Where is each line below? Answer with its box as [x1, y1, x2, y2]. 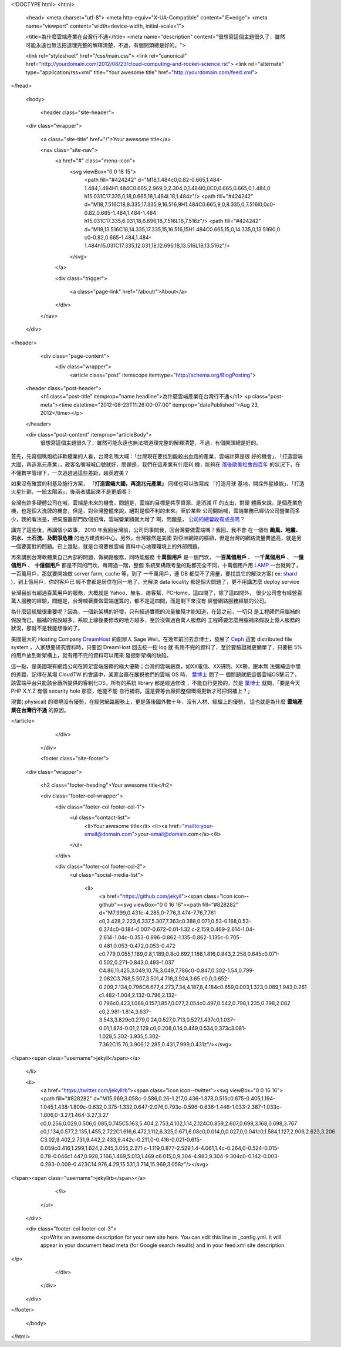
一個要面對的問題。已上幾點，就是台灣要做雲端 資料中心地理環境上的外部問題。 [11, 543, 202, 550]
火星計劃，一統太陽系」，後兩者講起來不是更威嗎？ [11, 488, 132, 495]
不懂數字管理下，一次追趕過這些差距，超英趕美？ [11, 469, 129, 476]
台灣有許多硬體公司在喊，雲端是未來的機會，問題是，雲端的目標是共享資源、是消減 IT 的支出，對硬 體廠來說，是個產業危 [11, 499, 303, 506]
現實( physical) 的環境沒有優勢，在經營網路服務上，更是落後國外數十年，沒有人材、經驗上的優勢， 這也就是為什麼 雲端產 [11, 698, 303, 706]
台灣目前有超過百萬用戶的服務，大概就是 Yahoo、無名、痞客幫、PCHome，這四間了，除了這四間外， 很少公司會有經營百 [11, 589, 302, 596]
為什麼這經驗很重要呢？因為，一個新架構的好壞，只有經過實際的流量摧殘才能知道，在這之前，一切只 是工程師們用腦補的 [11, 608, 301, 615]
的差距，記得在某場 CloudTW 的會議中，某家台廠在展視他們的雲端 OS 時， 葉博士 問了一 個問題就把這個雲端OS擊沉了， [11, 671, 300, 678]
